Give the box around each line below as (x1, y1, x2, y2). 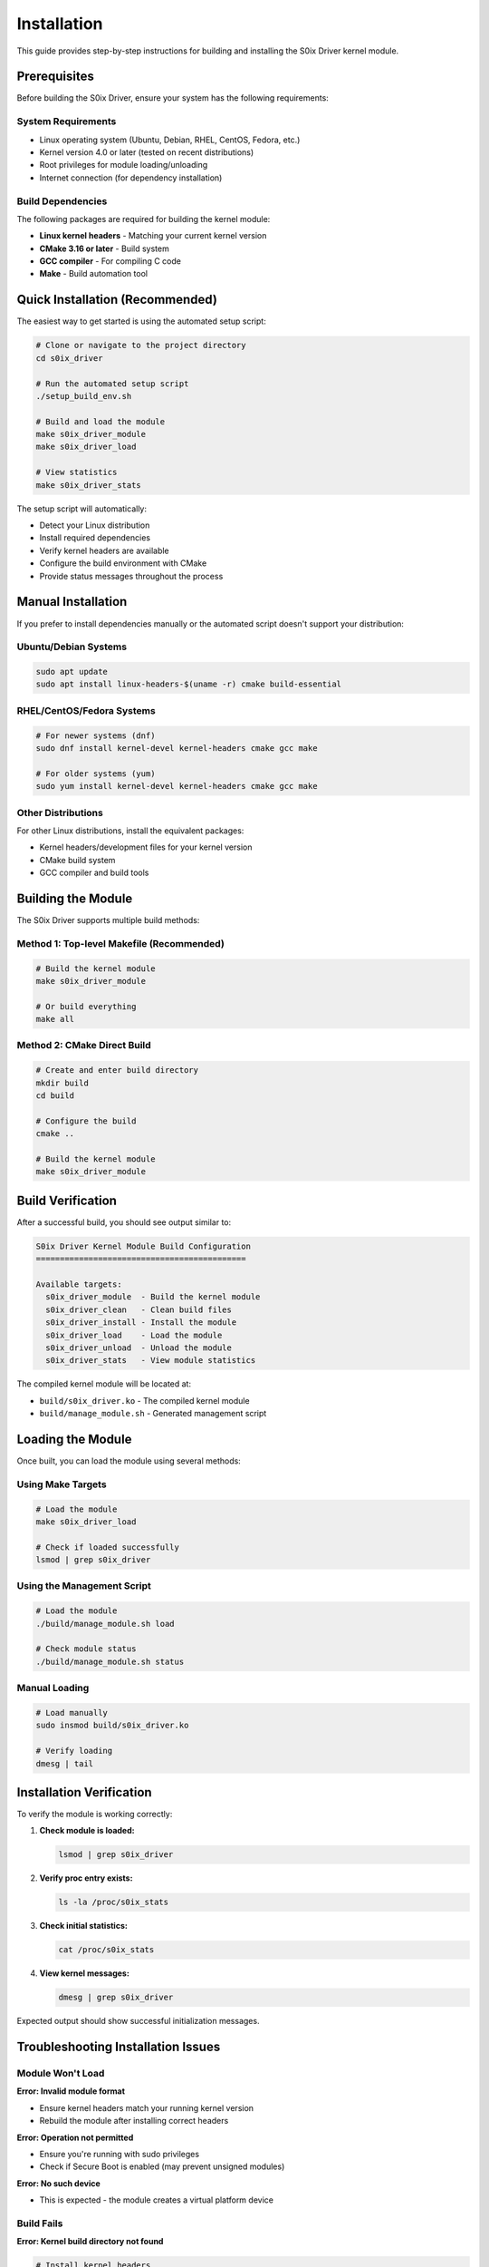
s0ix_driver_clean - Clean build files (45, 1304, 233, 1315)
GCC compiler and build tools (39, 867, 149, 879)
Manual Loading (16, 1682, 90, 1695)
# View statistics (35, 467, 118, 478)
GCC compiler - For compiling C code (39, 256, 181, 267)
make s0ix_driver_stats (35, 480, 142, 490)
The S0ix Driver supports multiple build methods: (16, 914, 200, 925)
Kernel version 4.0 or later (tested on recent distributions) (39, 146, 254, 158)
